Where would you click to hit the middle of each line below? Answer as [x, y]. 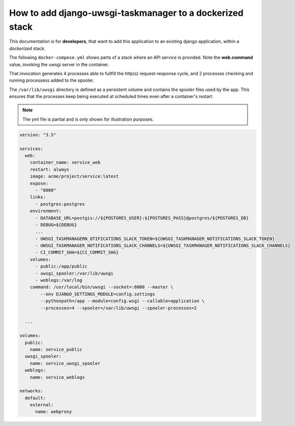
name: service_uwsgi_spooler [65, 363]
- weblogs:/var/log [59, 280]
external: [42, 405]
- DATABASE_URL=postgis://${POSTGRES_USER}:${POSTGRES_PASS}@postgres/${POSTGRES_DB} [142, 218]
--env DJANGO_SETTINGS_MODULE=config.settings [98, 294]
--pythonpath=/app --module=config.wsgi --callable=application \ [123, 301]
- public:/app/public [61, 266]
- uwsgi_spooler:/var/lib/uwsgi [74, 273]
